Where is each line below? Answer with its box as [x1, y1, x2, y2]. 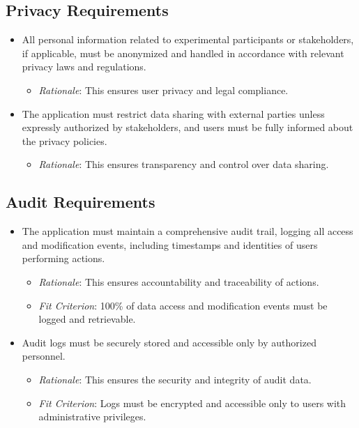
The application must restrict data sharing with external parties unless [22, 106, 325, 121]
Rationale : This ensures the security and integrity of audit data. [38, 372, 312, 386]
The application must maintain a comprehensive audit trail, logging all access [22, 224, 353, 238]
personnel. [22, 349, 66, 363]
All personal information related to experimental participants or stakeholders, [22, 32, 354, 47]
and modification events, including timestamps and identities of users [22, 237, 318, 252]
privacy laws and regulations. [22, 59, 146, 74]
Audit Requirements [6, 191, 155, 213]
